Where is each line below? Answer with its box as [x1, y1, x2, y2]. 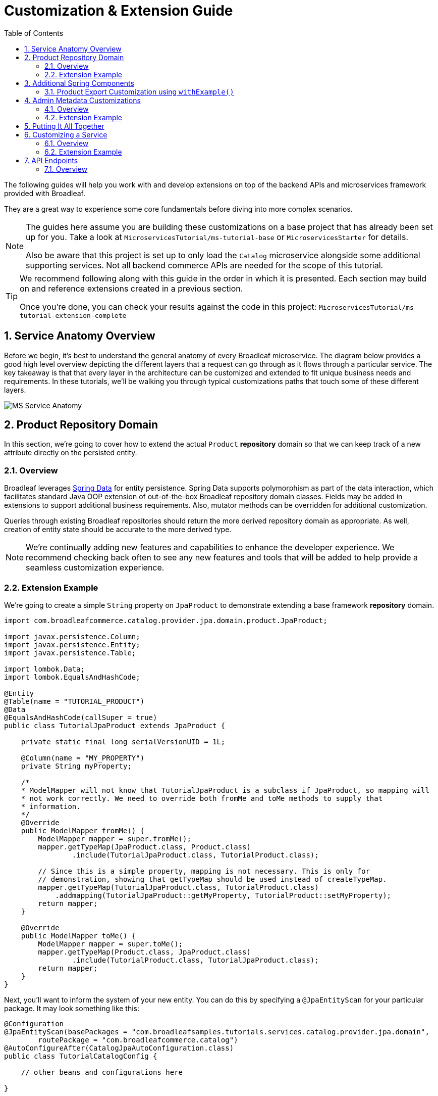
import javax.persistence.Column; [4, 632, 140, 641]
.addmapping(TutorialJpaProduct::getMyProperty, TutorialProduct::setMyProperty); [55, 891, 392, 899]
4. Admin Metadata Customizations [24, 96, 141, 105]
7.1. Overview [44, 164, 88, 173]
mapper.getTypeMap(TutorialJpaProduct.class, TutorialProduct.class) [38, 883, 319, 891]
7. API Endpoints [24, 156, 78, 165]
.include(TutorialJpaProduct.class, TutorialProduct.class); [72, 850, 319, 859]
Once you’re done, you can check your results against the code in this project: [20, 301, 317, 312]
